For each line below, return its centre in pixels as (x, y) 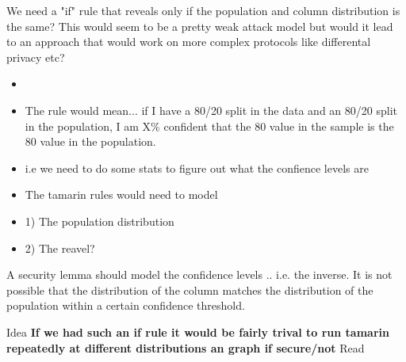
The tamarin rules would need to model (121, 194)
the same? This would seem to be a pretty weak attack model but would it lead (200, 26)
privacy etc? (36, 57)
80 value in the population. (90, 141)
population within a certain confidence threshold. (126, 305)
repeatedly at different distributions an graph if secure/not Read (186, 347)
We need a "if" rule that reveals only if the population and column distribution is (203, 10)
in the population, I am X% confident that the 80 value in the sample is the (209, 126)
